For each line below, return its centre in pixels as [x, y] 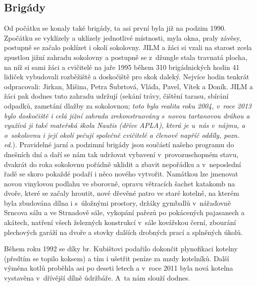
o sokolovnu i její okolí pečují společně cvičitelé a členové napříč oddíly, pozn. [122, 135]
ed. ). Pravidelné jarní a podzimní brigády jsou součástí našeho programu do [119, 144]
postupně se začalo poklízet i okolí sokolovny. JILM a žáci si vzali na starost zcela [128, 47]
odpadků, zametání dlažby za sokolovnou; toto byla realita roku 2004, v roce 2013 [128, 105]
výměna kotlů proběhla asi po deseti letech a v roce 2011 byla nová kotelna [119, 268]
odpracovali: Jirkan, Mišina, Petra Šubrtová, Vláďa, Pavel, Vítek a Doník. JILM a [128, 86]
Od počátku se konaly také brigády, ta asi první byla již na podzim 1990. [115, 28]
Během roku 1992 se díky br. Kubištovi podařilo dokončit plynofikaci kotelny [121, 249]
